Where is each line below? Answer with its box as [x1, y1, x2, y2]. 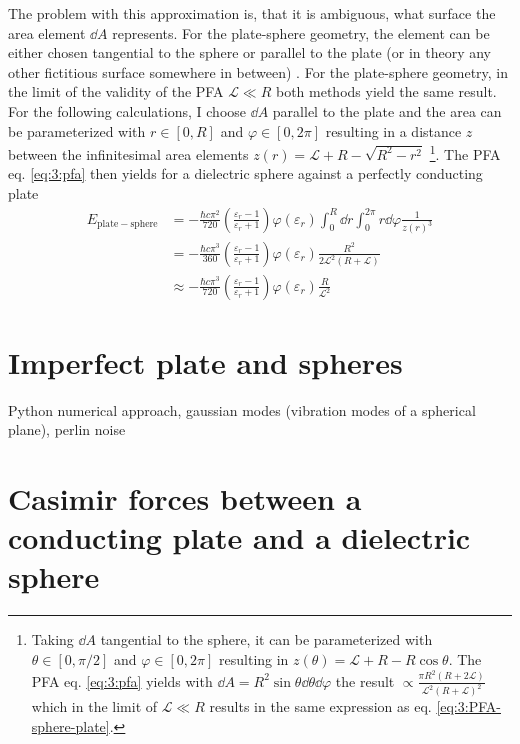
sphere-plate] [31, 715, 110, 736]
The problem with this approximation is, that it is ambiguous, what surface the [8, 3, 496, 23]
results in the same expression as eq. [209, 696, 432, 717]
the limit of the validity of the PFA [8, 81, 224, 102]
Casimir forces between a [8, 478, 362, 519]
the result [335, 670, 395, 691]
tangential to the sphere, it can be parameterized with [100, 629, 433, 650]
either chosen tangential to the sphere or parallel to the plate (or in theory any [8, 42, 491, 63]
